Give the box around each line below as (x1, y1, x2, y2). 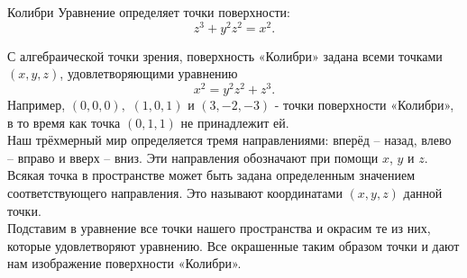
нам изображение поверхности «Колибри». (7, 254, 242, 273)
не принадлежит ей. (180, 112, 289, 131)
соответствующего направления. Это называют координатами (7, 183, 343, 202)
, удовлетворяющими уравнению (60, 64, 238, 83)
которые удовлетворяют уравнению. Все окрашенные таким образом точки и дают (7, 236, 460, 255)
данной (403, 183, 443, 202)
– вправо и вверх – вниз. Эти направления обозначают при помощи (7, 148, 379, 166)
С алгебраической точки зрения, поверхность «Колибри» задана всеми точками (7, 46, 443, 65)
